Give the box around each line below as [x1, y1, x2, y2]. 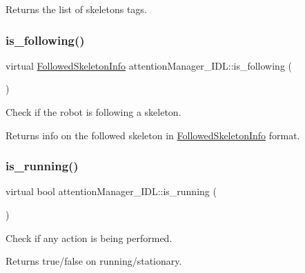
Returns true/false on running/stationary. [6, 254, 182, 268]
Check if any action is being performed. [6, 230, 173, 245]
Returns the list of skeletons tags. [6, 2, 147, 16]
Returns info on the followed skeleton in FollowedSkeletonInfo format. [6, 128, 300, 142]
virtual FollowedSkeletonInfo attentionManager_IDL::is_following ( [6, 58, 292, 72]
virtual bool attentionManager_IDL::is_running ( [6, 184, 217, 199]
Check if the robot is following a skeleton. [6, 105, 181, 119]
